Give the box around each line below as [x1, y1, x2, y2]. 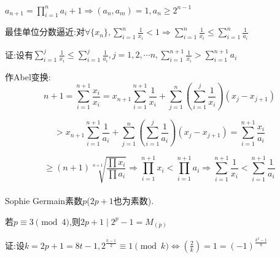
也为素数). [113, 194, 154, 207]
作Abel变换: [5, 70, 51, 83]
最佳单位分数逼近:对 [5, 25, 85, 38]
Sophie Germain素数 [5, 194, 83, 207]
